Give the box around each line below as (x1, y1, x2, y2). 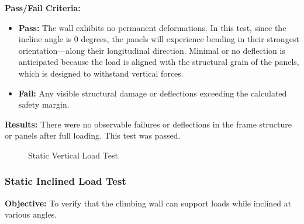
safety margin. (18, 98, 70, 111)
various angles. (5, 208, 57, 220)
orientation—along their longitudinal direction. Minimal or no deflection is (18, 44, 285, 56)
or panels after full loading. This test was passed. (5, 129, 181, 142)
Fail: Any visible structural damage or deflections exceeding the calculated (18, 87, 287, 99)
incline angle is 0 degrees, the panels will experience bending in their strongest (18, 33, 299, 45)
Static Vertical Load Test (28, 149, 118, 161)
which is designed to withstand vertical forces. (18, 67, 184, 79)
